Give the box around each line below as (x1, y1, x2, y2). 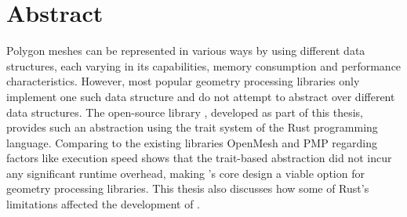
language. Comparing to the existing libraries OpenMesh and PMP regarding (6, 134, 377, 150)
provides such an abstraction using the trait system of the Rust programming (6, 119, 378, 136)
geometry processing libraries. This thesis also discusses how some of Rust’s (6, 180, 369, 197)
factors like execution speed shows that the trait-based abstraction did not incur (6, 150, 392, 166)
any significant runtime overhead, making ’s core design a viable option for (6, 165, 365, 181)
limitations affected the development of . (6, 196, 201, 212)
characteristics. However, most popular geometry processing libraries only (6, 73, 360, 89)
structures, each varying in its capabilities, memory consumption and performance (6, 57, 402, 74)
